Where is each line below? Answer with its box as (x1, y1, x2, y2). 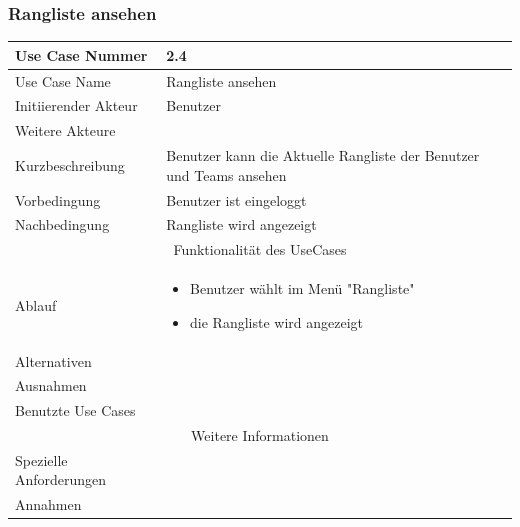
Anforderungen (15, 469, 107, 490)
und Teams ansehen (166, 164, 287, 185)
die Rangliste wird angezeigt (190, 311, 364, 332)
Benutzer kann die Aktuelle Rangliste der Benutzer (166, 145, 480, 166)
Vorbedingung (15, 189, 101, 210)
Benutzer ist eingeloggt (166, 189, 307, 210)
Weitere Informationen (191, 425, 329, 446)
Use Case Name (15, 70, 111, 91)
